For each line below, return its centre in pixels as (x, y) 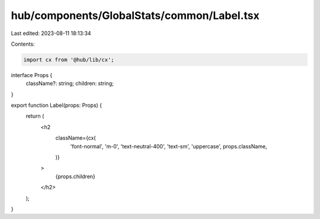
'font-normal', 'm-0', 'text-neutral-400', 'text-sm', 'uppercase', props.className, (169, 146)
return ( (35, 116)
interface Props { (32, 75)
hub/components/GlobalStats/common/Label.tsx (135, 15)
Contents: (23, 44)
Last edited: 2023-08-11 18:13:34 (51, 33)
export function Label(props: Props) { (57, 105)
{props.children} (76, 176)
